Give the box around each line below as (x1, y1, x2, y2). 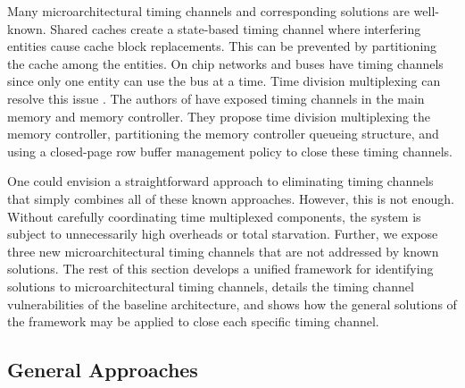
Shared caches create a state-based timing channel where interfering (50, 19, 421, 38)
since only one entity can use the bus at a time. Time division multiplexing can (7, 72, 441, 90)
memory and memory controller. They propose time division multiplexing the (7, 106, 431, 125)
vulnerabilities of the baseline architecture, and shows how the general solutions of (7, 294, 457, 313)
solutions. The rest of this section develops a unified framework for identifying (7, 259, 434, 278)
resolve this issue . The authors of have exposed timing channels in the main (7, 89, 425, 107)
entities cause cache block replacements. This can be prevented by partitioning (7, 37, 437, 55)
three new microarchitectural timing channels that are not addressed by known (7, 241, 439, 260)
